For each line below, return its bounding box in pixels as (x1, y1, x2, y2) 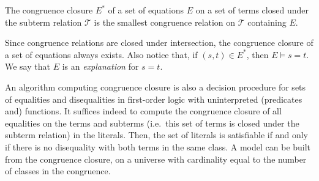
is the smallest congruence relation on (94, 15, 236, 28)
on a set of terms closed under (195, 4, 309, 16)
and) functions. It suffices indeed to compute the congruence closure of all (5, 105, 282, 117)
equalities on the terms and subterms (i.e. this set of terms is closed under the (5, 116, 299, 129)
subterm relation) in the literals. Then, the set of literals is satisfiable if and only (5, 128, 308, 141)
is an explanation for (62, 60, 139, 73)
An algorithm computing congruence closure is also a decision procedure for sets (5, 80, 306, 93)
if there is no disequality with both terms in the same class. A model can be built (5, 140, 311, 153)
